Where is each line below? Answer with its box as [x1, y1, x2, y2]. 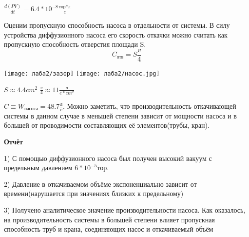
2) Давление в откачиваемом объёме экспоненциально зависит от [4, 178, 197, 189]
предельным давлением [4, 162, 73, 173]
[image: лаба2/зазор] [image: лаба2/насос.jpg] [4, 70, 160, 77]
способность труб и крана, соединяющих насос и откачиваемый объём [4, 224, 213, 234]
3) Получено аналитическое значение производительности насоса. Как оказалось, [4, 204, 246, 215]
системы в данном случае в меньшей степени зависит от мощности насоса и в [4, 110, 237, 120]
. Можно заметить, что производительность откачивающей [63, 100, 236, 111]
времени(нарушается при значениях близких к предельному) [4, 188, 184, 198]
